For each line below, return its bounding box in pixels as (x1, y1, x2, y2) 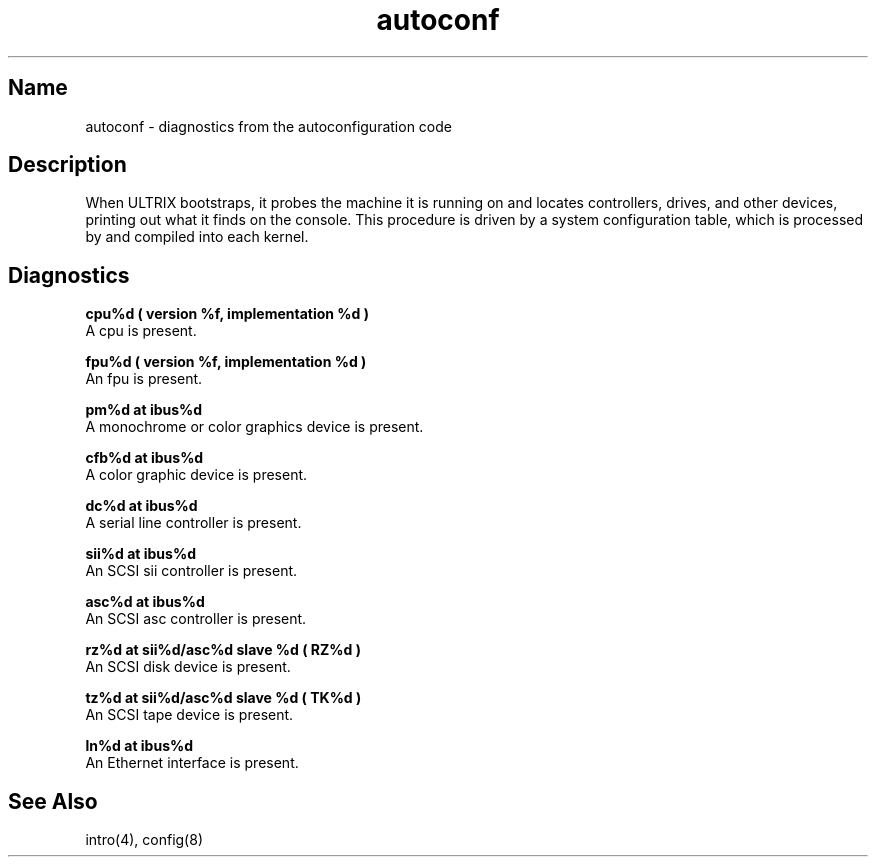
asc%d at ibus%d (85, 593, 205, 611)
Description (8, 152, 127, 178)
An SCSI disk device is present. (85, 658, 291, 676)
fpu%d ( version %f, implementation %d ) (85, 353, 367, 371)
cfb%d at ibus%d (85, 449, 204, 467)
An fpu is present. (85, 370, 203, 388)
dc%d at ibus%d (85, 497, 198, 515)
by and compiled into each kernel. (85, 228, 309, 246)
